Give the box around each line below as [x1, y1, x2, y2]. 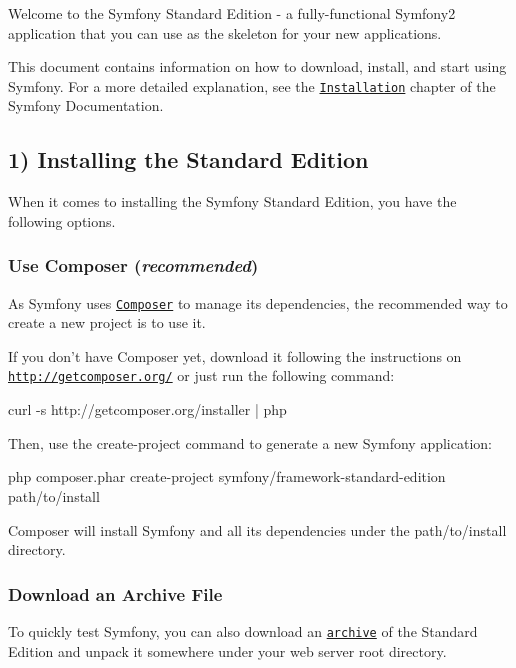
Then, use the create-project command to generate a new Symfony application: [8, 432, 492, 453]
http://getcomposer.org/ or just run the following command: [8, 365, 395, 386]
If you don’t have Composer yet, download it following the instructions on [8, 345, 462, 366]
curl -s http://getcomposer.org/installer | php [8, 399, 287, 420]
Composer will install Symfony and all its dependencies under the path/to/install [8, 519, 507, 540]
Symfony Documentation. [8, 95, 164, 116]
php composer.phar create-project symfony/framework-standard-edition [8, 466, 446, 487]
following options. [8, 210, 116, 231]
